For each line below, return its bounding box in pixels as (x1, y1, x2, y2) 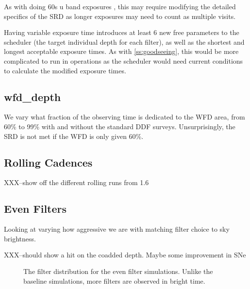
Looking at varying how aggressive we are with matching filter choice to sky (4, 224, 230, 234)
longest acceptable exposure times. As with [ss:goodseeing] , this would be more (4, 46, 239, 56)
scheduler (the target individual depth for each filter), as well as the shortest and (4, 36, 245, 47)
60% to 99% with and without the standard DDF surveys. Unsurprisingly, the (4, 121, 235, 131)
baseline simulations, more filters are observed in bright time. (23, 275, 205, 286)
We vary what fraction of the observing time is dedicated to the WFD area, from (4, 112, 245, 122)
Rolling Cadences (4, 154, 93, 170)
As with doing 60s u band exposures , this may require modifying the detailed (4, 1, 236, 11)
